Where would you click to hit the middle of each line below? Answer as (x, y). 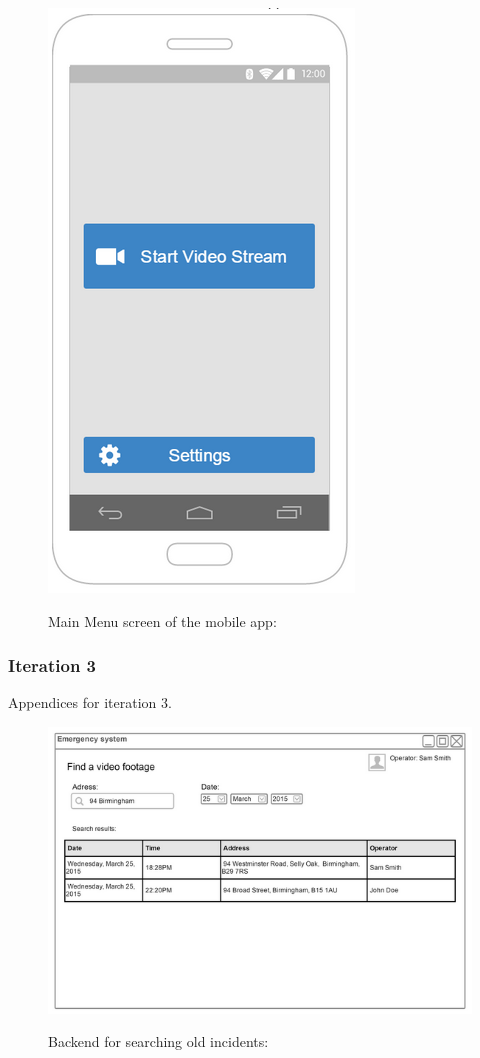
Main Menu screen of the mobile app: (162, 620)
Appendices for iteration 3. (90, 702)
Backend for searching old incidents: (158, 1041)
